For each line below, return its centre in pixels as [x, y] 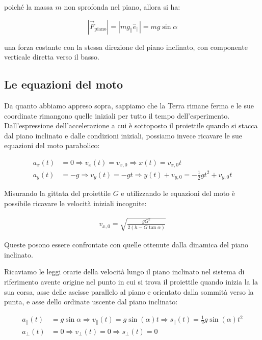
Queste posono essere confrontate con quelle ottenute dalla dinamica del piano [126, 245]
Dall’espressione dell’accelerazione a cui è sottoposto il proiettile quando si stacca [131, 125]
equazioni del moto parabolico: [52, 145]
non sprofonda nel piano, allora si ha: [122, 7]
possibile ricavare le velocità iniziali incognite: [75, 203]
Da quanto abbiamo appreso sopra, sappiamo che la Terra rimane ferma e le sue [129, 105]
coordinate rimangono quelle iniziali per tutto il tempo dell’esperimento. [117, 115]
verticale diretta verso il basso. [52, 57]
